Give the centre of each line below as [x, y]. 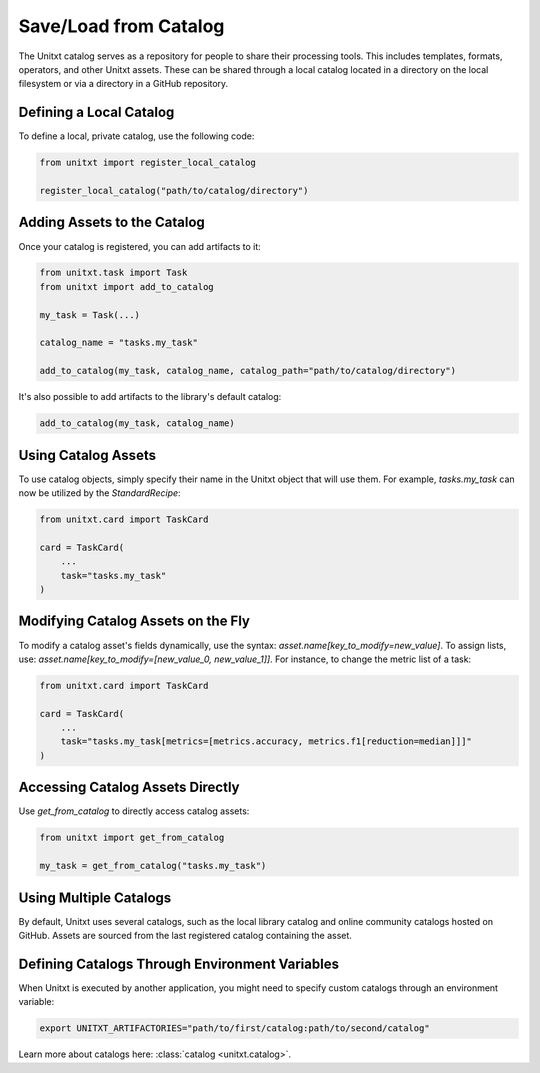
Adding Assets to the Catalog [111, 222]
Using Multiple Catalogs [95, 897]
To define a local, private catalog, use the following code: [136, 136]
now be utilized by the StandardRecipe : [99, 493]
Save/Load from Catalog [121, 26]
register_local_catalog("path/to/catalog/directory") [174, 190]
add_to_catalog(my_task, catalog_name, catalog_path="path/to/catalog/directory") [248, 371]
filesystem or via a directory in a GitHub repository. [123, 84]
